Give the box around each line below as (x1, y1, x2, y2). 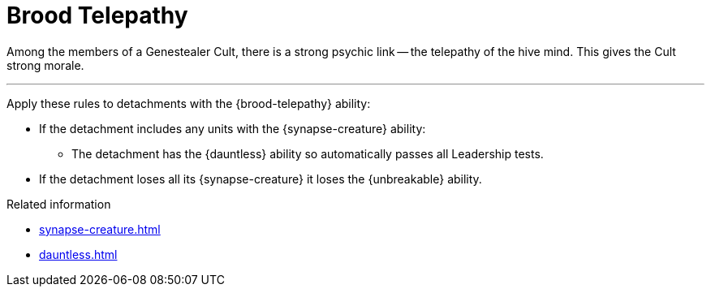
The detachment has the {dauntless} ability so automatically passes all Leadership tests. (71, 146, 544, 161)
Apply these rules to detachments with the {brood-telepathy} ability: (6, 96, 371, 110)
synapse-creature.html (39, 222, 161, 236)
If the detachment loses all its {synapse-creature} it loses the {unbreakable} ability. (39, 171, 482, 186)
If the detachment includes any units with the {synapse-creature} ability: (39, 121, 426, 136)
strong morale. (6, 58, 84, 72)
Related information (6, 196, 111, 211)
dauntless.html (39, 247, 118, 261)
